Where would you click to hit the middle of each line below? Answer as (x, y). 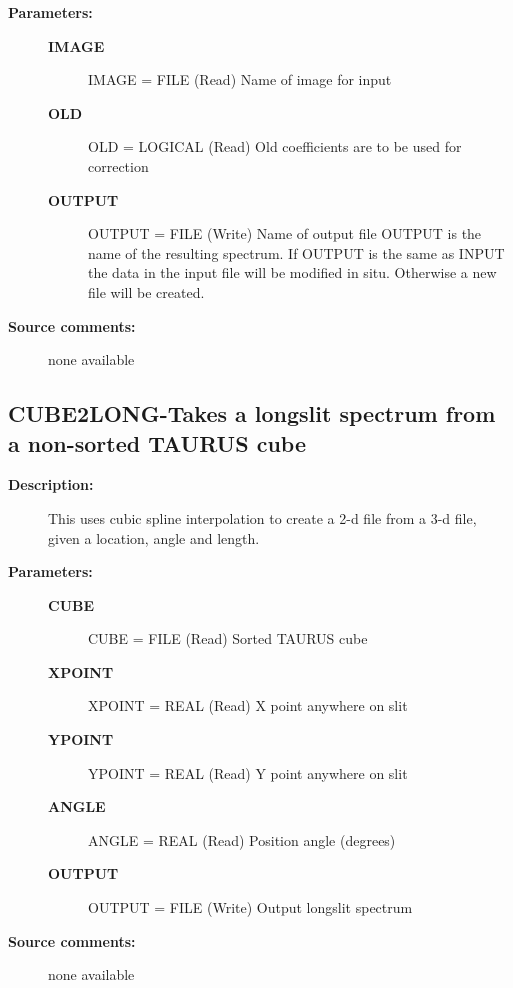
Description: (51, 484)
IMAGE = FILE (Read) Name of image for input (240, 79)
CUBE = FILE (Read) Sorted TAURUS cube (228, 638)
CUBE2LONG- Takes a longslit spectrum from (252, 413)
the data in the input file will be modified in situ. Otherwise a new (292, 272)
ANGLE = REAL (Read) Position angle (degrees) (242, 839)
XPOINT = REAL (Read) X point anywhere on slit (248, 705)
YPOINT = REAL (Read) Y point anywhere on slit (248, 772)
